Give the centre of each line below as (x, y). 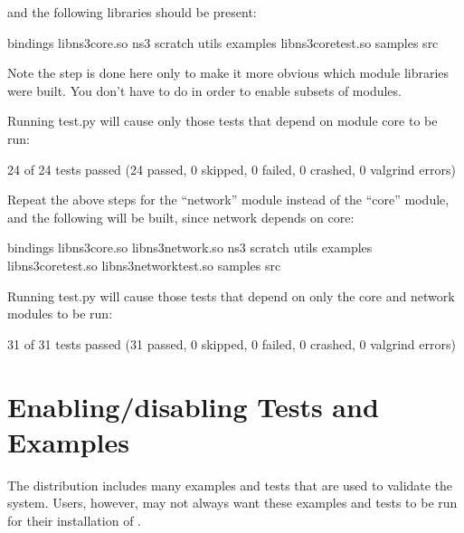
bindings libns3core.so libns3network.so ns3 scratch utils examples (190, 247)
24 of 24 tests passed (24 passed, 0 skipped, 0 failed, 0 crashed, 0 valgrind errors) (232, 169)
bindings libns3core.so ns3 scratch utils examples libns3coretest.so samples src (223, 42)
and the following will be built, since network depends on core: (181, 217)
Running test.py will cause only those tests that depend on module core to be (223, 121)
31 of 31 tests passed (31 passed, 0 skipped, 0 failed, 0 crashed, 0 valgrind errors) (232, 343)
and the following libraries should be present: (132, 12)
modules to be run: (60, 314)
